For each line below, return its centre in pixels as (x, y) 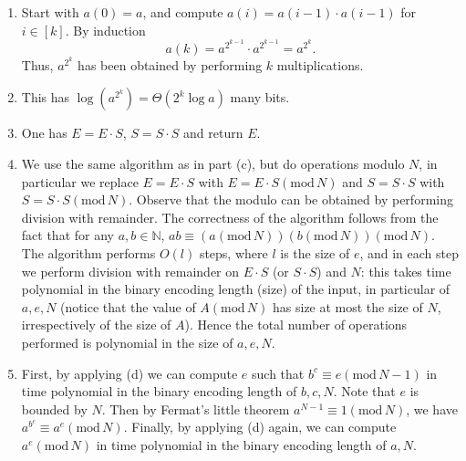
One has (44, 133)
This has (46, 97)
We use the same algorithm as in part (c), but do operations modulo (213, 164)
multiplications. (320, 64)
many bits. (260, 97)
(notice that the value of (128, 306)
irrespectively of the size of (96, 325)
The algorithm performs (88, 252)
